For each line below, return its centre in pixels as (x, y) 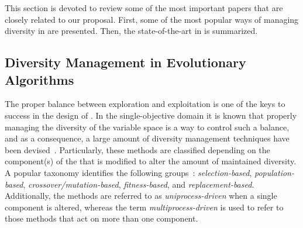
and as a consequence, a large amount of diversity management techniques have (147, 138)
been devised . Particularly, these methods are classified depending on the (137, 149)
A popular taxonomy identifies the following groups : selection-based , (128, 172)
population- (274, 172)
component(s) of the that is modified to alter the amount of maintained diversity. (151, 161)
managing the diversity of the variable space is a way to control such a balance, (147, 127)
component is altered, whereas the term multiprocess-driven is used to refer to (144, 207)
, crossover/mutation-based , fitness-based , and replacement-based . (139, 184)
